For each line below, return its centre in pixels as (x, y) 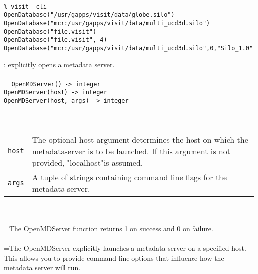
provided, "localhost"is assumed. (88, 162)
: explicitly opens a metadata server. (59, 64)
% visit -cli (25, 7)
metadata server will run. (42, 267)
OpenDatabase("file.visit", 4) (56, 40)
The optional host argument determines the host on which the (140, 139)
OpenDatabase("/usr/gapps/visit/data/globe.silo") (89, 15)
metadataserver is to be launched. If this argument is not (131, 151)
